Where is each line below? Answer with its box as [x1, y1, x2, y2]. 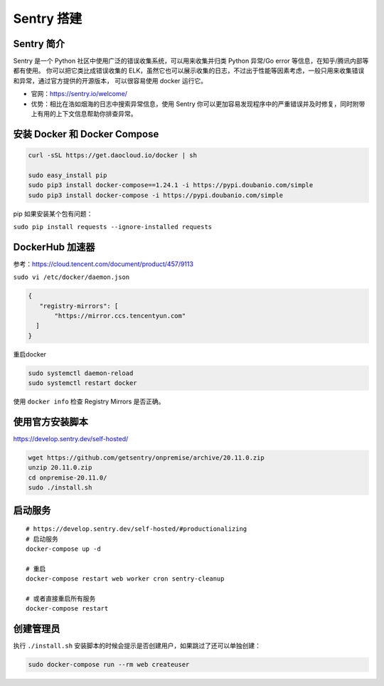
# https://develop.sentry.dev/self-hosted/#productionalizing [26, 525, 247, 533]
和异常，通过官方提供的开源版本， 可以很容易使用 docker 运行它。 [13, 76, 208, 85]
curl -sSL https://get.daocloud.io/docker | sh [28, 152, 197, 159]
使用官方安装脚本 [13, 416, 88, 428]
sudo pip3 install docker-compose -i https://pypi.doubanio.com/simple [28, 191, 284, 199]
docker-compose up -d [26, 544, 101, 553]
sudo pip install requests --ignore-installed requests [13, 223, 213, 231]
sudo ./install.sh [28, 484, 92, 492]
